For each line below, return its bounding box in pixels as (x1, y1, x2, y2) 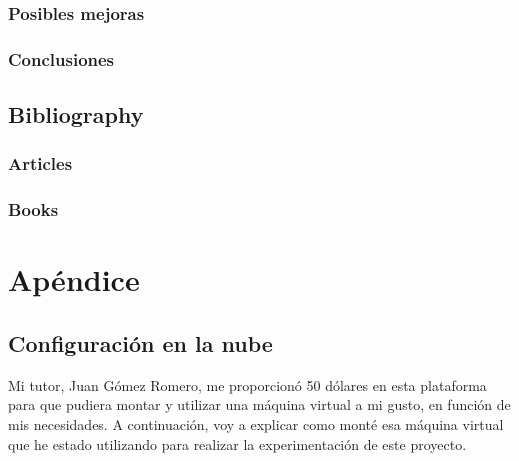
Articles (8, 151, 73, 176)
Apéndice (8, 259, 140, 300)
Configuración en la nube (8, 327, 273, 358)
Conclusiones (8, 46, 115, 71)
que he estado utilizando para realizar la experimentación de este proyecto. (8, 433, 467, 454)
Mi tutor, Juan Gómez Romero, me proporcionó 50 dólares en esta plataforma (8, 374, 487, 395)
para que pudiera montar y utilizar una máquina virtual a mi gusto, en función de (8, 394, 511, 415)
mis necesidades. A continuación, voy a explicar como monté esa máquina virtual (8, 413, 504, 434)
